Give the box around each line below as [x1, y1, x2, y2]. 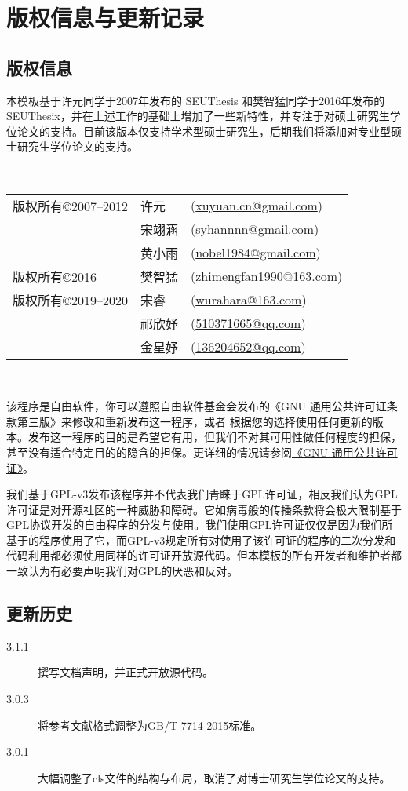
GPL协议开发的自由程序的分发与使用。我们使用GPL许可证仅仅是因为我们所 [6, 516, 393, 533]
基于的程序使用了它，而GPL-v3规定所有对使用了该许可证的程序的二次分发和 [6, 531, 396, 548]
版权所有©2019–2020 [13, 290, 128, 309]
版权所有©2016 [13, 267, 97, 286]
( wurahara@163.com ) [190, 290, 307, 309]
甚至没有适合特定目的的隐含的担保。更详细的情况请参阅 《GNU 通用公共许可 [6, 443, 398, 460]
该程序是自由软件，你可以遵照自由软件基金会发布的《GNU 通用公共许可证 [6, 398, 387, 414]
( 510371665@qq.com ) [190, 314, 306, 333]
